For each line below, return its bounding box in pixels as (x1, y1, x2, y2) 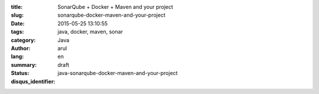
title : (11, 4, 23, 10)
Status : (11, 70, 30, 77)
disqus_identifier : (11, 77, 56, 85)
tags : (11, 28, 24, 35)
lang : (11, 53, 24, 60)
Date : (11, 20, 25, 27)
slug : (11, 12, 24, 19)
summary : (11, 61, 37, 68)
